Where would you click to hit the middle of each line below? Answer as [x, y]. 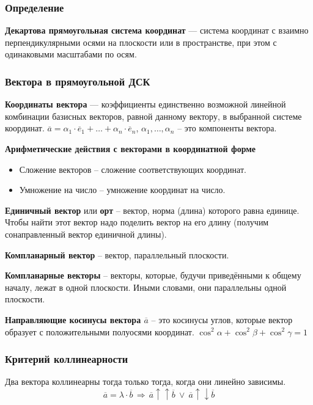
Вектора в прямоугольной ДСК [78, 81]
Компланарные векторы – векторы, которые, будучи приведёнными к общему [153, 275]
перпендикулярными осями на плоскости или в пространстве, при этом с [141, 42]
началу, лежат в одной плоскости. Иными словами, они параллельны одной [146, 287]
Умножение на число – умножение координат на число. [122, 190]
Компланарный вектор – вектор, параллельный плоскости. [117, 254]
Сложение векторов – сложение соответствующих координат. [133, 169]
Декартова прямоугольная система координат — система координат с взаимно [157, 30]
